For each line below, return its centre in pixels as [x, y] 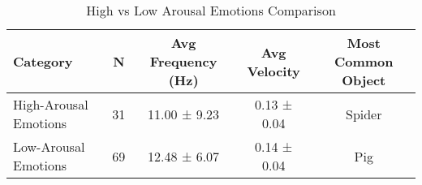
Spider [364, 114]
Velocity [273, 71]
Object [364, 80]
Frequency [183, 61]
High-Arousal [51, 104]
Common [364, 61]
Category [43, 61]
